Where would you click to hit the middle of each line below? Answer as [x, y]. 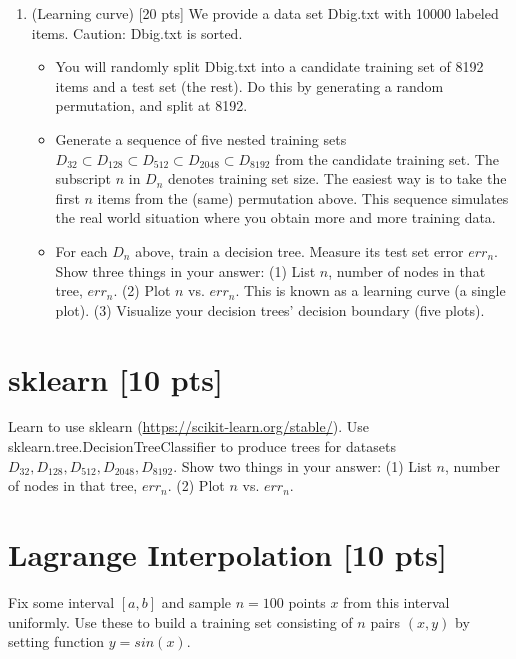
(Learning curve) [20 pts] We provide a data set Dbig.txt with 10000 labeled [265, 13]
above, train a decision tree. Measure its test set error [299, 250]
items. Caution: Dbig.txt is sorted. [137, 32]
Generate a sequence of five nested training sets [201, 138]
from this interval [396, 601]
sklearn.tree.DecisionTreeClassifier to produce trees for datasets [202, 446]
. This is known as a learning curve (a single [370, 290]
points [307, 601]
